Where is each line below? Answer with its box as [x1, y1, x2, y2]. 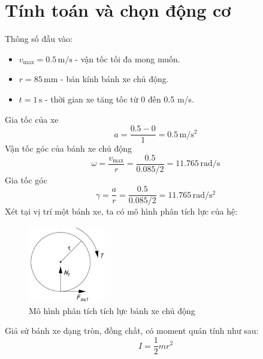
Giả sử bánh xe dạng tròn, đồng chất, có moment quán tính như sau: [5, 324, 259, 337]
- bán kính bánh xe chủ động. [61, 73, 169, 85]
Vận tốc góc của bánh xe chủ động [5, 142, 132, 155]
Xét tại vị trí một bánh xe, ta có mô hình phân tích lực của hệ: [5, 205, 238, 218]
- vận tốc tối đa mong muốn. [75, 52, 180, 65]
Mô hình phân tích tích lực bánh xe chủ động [29, 304, 195, 316]
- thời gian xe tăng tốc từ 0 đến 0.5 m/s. [45, 92, 194, 105]
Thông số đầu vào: [5, 32, 73, 45]
